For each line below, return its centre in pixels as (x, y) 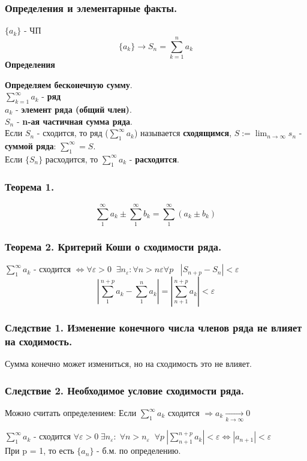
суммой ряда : (31, 145)
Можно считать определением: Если (71, 413)
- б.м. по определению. (139, 451)
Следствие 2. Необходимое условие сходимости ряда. (125, 390)
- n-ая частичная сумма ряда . (74, 121)
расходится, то (72, 159)
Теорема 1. (30, 187)
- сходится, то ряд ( (73, 133)
